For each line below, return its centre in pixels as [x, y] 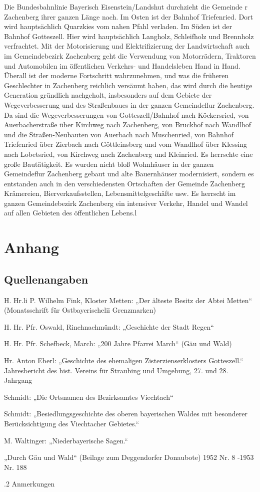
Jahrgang [18, 380]
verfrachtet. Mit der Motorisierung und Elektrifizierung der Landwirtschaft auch [127, 46]
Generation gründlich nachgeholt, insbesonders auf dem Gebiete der [108, 95]
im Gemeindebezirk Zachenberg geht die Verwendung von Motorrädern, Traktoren [130, 55]
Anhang [31, 247]
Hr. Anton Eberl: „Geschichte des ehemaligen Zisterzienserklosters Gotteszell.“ [124, 360]
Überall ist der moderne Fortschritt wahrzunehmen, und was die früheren [116, 75]
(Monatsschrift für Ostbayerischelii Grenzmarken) [80, 310]
